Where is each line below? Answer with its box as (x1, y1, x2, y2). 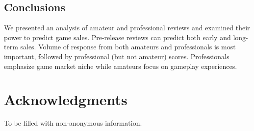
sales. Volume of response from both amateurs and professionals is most (20, 42, 236, 52)
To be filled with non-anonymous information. (4, 118, 142, 128)
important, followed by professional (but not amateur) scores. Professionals (4, 51, 229, 61)
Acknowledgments (4, 89, 127, 109)
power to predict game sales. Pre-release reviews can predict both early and (4, 32, 231, 42)
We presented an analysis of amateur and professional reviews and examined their (4, 22, 250, 33)
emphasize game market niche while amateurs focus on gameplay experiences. (4, 61, 237, 71)
